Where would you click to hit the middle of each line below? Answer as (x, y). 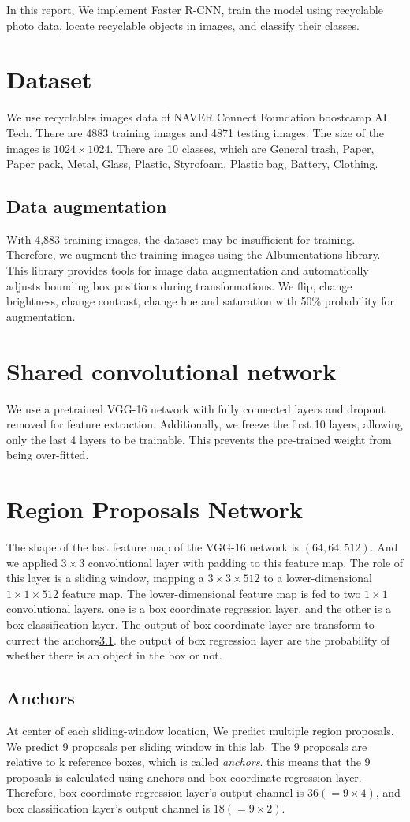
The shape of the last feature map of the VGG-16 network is (153, 547)
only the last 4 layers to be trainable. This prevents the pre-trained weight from (199, 439)
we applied (32, 562)
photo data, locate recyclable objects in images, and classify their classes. (183, 25)
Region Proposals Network (155, 509)
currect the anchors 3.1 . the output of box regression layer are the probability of (198, 639)
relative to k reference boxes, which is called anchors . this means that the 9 (188, 762)
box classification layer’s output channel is (108, 808)
